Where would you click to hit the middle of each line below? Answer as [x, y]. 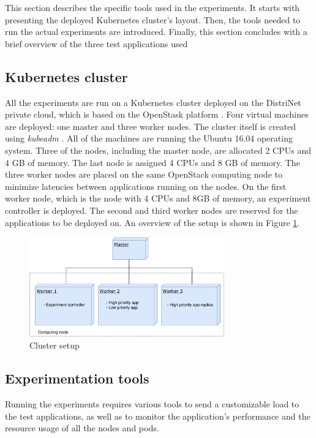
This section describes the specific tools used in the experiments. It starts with [152, 7]
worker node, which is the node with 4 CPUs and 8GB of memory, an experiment [158, 198]
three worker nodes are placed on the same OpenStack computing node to [144, 174]
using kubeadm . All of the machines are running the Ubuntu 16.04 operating [149, 138]
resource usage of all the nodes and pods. [82, 428]
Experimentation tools [77, 378]
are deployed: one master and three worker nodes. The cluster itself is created [151, 126]
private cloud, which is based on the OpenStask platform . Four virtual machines [157, 114]
